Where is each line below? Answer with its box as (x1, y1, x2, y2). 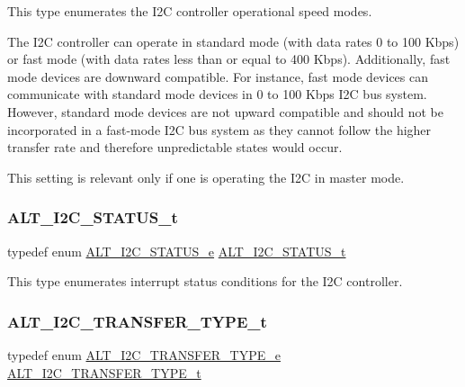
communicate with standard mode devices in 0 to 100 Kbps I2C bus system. (7, 85, 427, 103)
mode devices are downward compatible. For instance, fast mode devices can (7, 67, 429, 85)
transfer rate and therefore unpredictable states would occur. (7, 138, 343, 157)
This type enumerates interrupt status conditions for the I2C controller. (7, 272, 403, 291)
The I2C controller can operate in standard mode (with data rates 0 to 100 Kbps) (7, 31, 460, 50)
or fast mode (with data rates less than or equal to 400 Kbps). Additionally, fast (7, 49, 451, 68)
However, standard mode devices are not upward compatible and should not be (7, 102, 443, 121)
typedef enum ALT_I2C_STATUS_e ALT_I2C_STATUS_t (7, 241, 346, 260)
